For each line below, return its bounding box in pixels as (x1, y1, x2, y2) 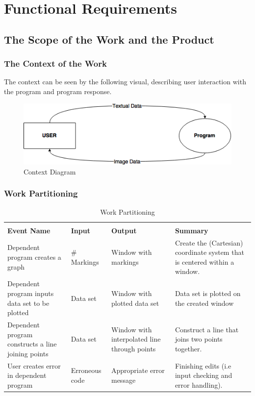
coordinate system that (175, 247, 244, 257)
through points (111, 343, 156, 353)
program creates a (7, 252, 61, 262)
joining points (7, 348, 49, 358)
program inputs (7, 288, 54, 298)
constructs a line (7, 339, 57, 349)
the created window (175, 297, 234, 308)
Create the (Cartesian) (175, 237, 243, 247)
